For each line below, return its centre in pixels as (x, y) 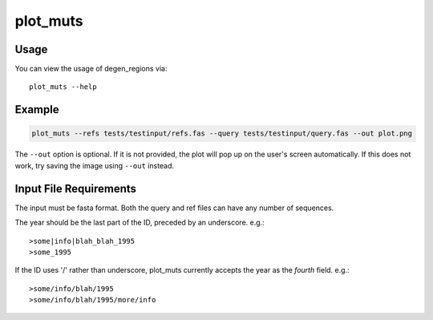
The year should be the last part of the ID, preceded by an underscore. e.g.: (140, 223)
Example (37, 109)
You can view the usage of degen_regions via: (91, 69)
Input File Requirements (75, 188)
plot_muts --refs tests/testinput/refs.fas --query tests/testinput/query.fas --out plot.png (222, 134)
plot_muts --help (63, 87)
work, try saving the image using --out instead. (95, 165)
